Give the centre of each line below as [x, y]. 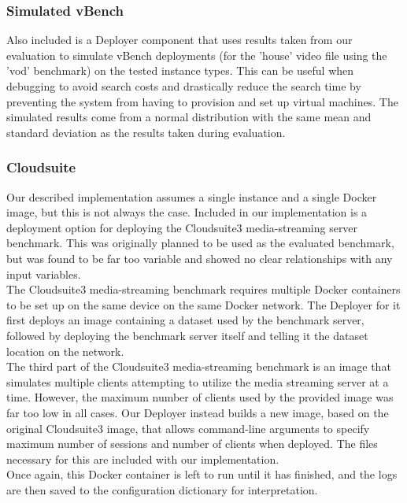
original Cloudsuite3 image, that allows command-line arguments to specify [188, 428]
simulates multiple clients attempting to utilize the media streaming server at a [198, 381]
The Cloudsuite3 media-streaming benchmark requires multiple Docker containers [203, 289]
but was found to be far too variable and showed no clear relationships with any [200, 258]
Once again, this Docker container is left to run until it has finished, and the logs [202, 474]
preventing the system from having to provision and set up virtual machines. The [202, 101]
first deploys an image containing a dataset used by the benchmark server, [185, 320]
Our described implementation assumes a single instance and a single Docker [192, 196]
